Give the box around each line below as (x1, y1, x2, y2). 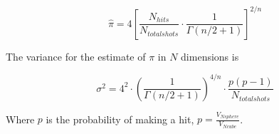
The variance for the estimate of (6, 48, 146, 63)
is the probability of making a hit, (46, 111, 194, 126)
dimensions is (181, 48, 239, 63)
